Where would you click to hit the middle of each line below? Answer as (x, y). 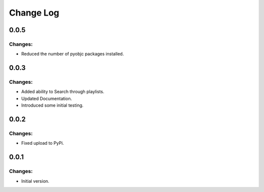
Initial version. (35, 181)
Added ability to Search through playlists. (63, 92)
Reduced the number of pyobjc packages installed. (73, 54)
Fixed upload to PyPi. (43, 143)
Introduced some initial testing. (52, 105)
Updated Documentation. (47, 98)
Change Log (34, 13)
